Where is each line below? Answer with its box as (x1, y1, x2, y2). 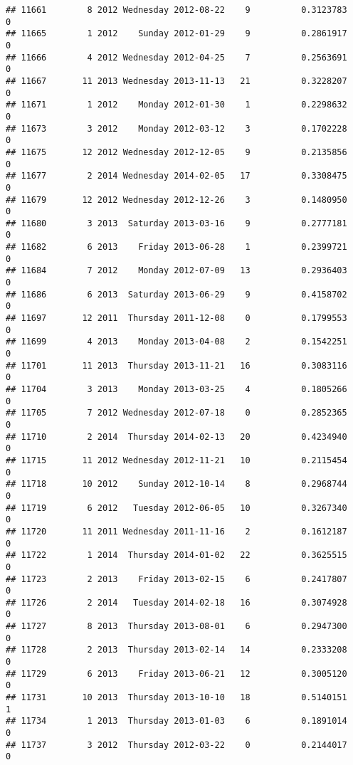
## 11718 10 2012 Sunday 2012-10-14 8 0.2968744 (6, 479, 347, 490)
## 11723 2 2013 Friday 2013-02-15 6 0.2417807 (6, 574, 347, 584)
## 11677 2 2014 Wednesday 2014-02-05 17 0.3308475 (6, 171, 347, 181)
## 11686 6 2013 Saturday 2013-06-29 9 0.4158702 (6, 289, 347, 300)
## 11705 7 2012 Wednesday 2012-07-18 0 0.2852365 (6, 408, 347, 418)
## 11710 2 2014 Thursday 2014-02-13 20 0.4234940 (6, 431, 347, 442)
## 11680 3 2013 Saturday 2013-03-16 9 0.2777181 (6, 218, 347, 228)
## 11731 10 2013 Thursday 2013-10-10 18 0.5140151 (6, 692, 347, 703)
